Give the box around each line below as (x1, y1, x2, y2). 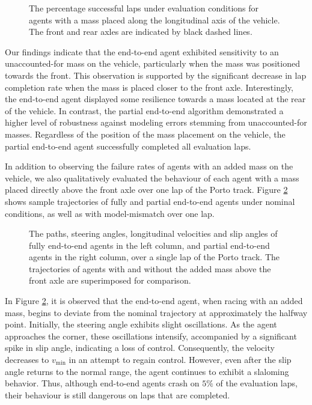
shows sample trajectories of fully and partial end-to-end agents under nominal (5, 195, 295, 207)
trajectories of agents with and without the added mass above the (29, 262, 271, 275)
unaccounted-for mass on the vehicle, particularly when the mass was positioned (5, 57, 300, 70)
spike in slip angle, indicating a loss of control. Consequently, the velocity (5, 341, 275, 354)
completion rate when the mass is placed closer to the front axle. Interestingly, (5, 81, 294, 93)
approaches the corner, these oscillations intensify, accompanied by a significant (5, 329, 297, 342)
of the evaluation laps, (216, 377, 298, 389)
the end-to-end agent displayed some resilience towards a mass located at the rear (5, 93, 306, 105)
